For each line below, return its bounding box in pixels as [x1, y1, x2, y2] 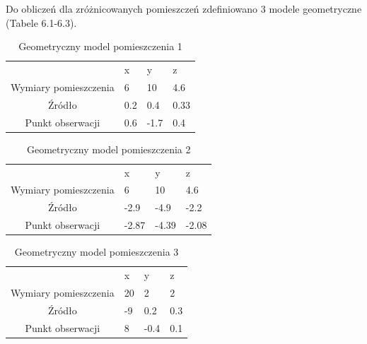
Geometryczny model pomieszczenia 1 [18, 39, 182, 54]
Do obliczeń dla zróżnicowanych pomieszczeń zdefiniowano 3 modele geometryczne [6, 1, 362, 16]
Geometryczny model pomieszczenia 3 [14, 244, 179, 259]
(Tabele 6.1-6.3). [6, 15, 77, 30]
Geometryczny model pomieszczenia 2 [26, 141, 191, 156]
